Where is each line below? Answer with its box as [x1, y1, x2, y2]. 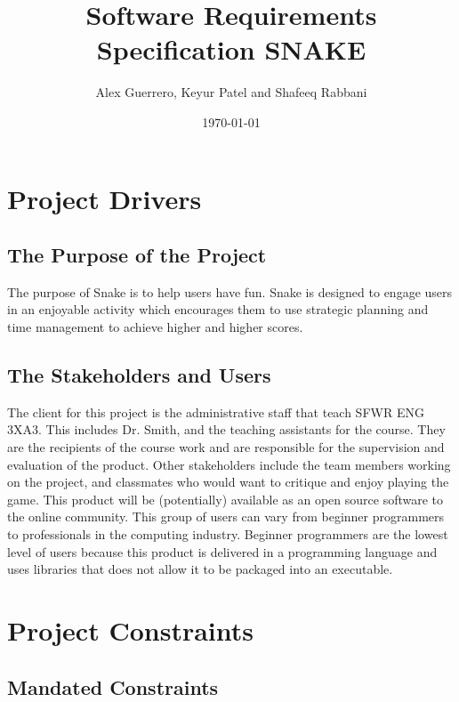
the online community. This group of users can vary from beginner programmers [7, 507, 445, 526]
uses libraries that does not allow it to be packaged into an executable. [7, 560, 393, 578]
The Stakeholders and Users [7, 361, 271, 389]
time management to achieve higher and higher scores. [7, 318, 303, 336]
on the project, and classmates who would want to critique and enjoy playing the [7, 472, 449, 491]
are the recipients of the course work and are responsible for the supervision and [7, 438, 445, 456]
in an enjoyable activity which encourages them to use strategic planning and [7, 300, 429, 319]
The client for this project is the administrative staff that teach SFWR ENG [7, 402, 424, 421]
